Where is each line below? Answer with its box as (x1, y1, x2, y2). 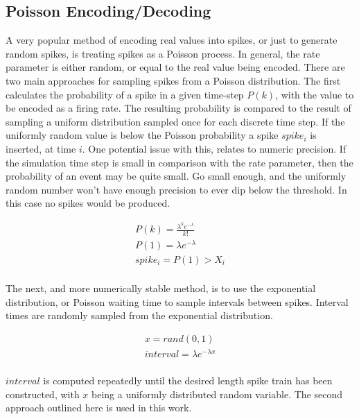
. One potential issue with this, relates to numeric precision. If (82, 141, 347, 155)
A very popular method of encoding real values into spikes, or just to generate (6, 33, 338, 47)
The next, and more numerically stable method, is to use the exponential (6, 281, 316, 296)
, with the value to (275, 87, 354, 101)
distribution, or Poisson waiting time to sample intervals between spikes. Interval (6, 294, 349, 309)
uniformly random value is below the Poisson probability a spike (6, 128, 279, 142)
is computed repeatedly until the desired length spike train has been (43, 373, 333, 387)
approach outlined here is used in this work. (6, 400, 192, 415)
